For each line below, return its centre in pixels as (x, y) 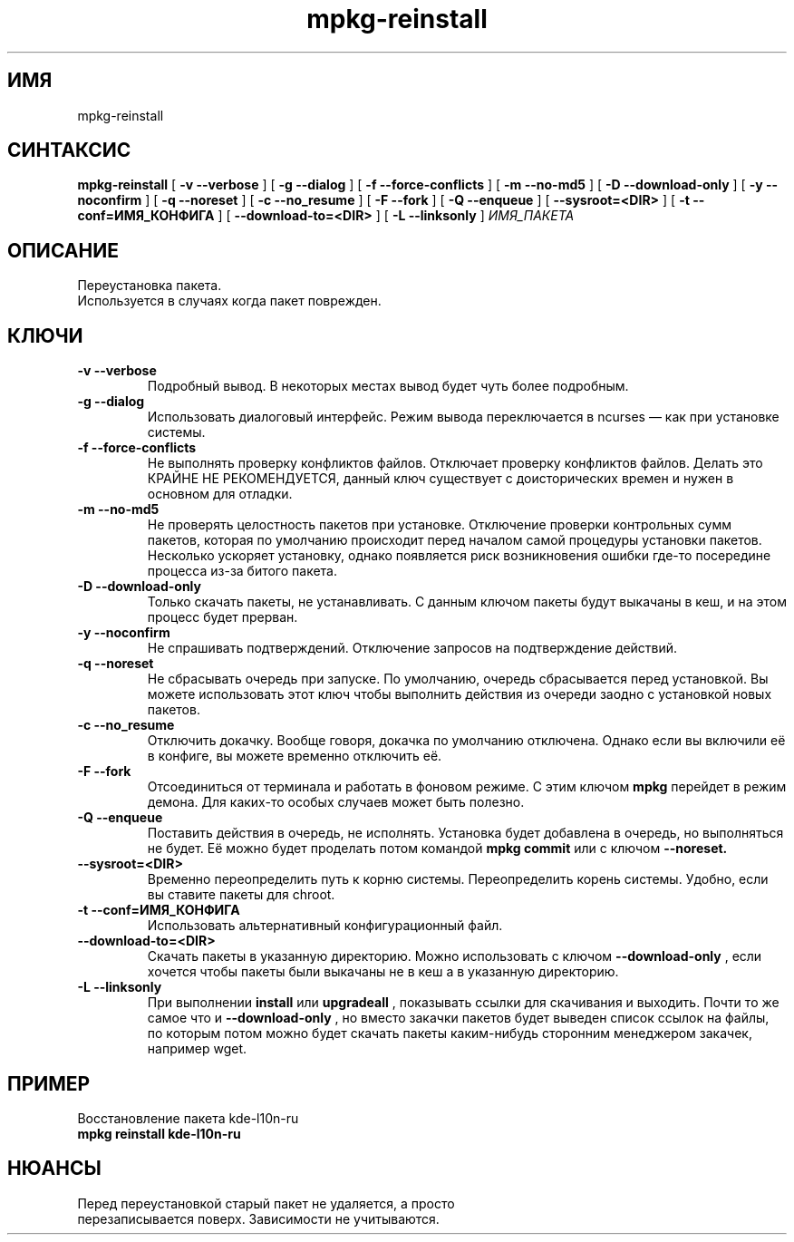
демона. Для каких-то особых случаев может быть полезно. (336, 802)
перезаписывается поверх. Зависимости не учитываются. (258, 1218)
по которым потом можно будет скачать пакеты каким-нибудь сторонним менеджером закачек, (450, 1033)
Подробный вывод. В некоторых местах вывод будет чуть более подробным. (388, 386)
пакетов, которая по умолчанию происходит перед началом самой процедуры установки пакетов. (455, 540)
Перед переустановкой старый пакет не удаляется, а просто (266, 1203)
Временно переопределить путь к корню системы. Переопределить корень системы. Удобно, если (458, 879)
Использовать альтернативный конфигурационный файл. (325, 926)
